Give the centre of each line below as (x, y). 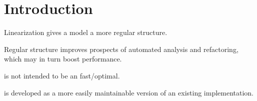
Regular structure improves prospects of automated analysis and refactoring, (121, 49)
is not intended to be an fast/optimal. (62, 75)
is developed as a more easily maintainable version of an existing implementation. (129, 92)
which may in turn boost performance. (63, 59)
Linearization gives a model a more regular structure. (86, 32)
